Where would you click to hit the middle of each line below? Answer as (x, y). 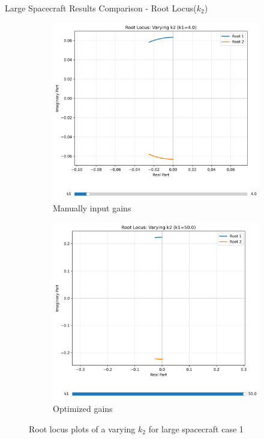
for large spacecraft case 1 (196, 428)
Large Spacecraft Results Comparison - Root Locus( (101, 8)
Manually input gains (92, 208)
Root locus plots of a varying (82, 428)
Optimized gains (83, 408)
